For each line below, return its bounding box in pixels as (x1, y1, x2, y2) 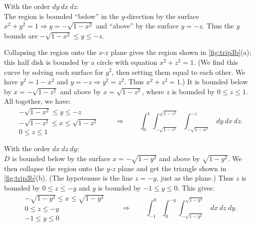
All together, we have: (4, 96, 71, 106)
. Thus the (202, 20, 234, 31)
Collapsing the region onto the (4, 47, 97, 57)
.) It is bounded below (180, 76, 248, 87)
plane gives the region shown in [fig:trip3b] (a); (111, 47, 252, 57)
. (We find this (193, 56, 238, 67)
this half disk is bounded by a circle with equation (4, 56, 157, 67)
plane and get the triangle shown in (118, 163, 227, 173)
